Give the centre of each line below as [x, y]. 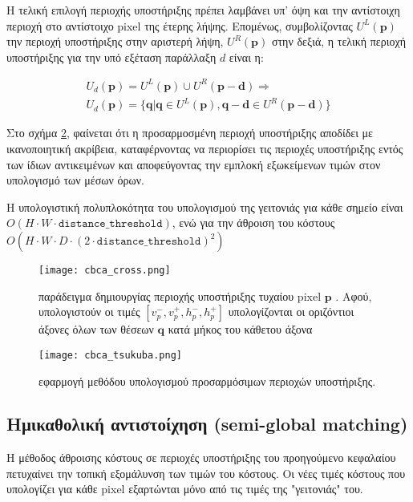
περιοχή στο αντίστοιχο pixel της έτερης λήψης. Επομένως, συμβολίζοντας [180, 25]
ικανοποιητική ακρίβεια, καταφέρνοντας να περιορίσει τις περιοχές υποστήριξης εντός [205, 149]
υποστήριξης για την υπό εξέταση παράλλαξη [111, 57]
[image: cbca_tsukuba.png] [110, 355]
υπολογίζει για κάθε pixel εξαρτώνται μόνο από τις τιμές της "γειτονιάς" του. [185, 489]
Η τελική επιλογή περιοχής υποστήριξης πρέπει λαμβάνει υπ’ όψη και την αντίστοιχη [203, 10]
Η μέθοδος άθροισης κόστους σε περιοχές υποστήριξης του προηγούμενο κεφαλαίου [201, 457]
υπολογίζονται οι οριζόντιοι [291, 312]
